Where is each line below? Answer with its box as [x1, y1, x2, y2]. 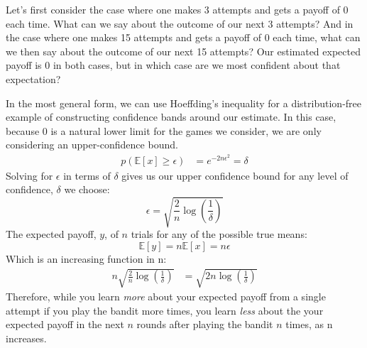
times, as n [285, 317, 333, 332]
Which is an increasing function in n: [6, 251, 167, 266]
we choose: [64, 182, 110, 197]
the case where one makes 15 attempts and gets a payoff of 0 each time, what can [6, 30, 361, 45]
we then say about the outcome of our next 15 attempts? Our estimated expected [6, 43, 361, 58]
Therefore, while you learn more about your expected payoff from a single [6, 289, 326, 304]
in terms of [63, 168, 111, 183]
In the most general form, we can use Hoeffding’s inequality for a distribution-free [6, 95, 362, 110]
